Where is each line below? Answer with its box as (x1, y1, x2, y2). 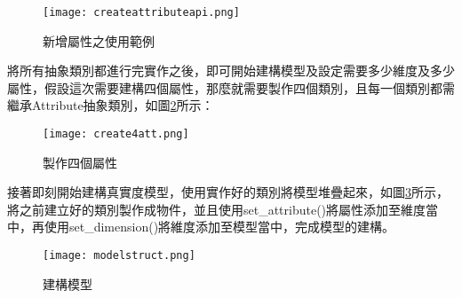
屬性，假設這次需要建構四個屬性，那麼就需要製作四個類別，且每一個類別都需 (7, 78, 455, 97)
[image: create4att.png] (43, 128, 189, 141)
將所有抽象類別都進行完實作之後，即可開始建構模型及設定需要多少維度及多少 (7, 61, 455, 80)
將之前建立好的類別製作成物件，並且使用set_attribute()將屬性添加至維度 (7, 200, 426, 218)
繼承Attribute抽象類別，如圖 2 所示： (7, 96, 214, 114)
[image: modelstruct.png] (43, 249, 195, 263)
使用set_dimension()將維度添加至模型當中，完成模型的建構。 (44, 217, 395, 236)
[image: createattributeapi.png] (43, 6, 240, 19)
